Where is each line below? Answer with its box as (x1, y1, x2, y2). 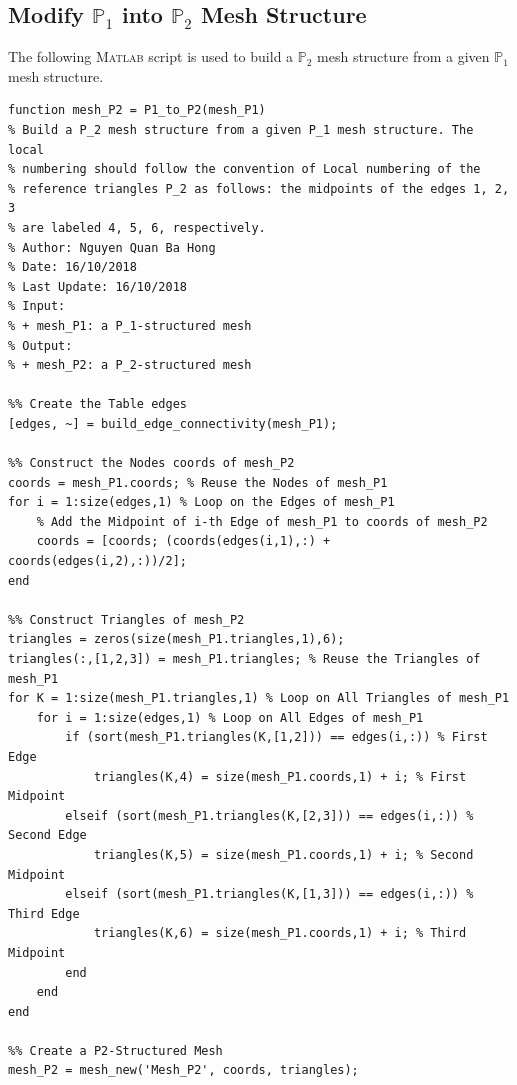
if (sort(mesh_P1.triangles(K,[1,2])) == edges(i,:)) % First (65, 730, 488, 745)
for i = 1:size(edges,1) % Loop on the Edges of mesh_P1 (8, 495, 395, 510)
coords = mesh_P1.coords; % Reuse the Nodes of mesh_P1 (8, 475, 388, 490)
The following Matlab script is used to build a (8, 46, 294, 67)
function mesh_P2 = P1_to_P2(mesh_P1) (8, 103, 266, 118)
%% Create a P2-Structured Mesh (8, 1043, 223, 1058)
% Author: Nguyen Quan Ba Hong (8, 240, 216, 255)
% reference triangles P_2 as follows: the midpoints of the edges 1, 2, (8, 181, 510, 196)
